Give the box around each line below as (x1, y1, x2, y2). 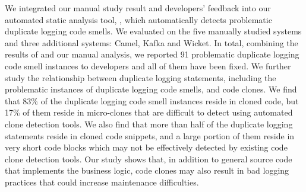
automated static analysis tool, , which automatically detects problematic (5, 13, 272, 25)
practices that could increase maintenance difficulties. (5, 175, 199, 188)
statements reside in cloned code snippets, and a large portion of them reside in (5, 129, 295, 142)
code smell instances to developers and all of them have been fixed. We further (5, 59, 291, 72)
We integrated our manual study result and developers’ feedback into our (5, 2, 271, 14)
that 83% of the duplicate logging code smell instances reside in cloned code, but (5, 94, 299, 107)
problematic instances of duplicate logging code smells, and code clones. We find (5, 83, 297, 95)
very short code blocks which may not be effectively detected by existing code (5, 141, 288, 153)
